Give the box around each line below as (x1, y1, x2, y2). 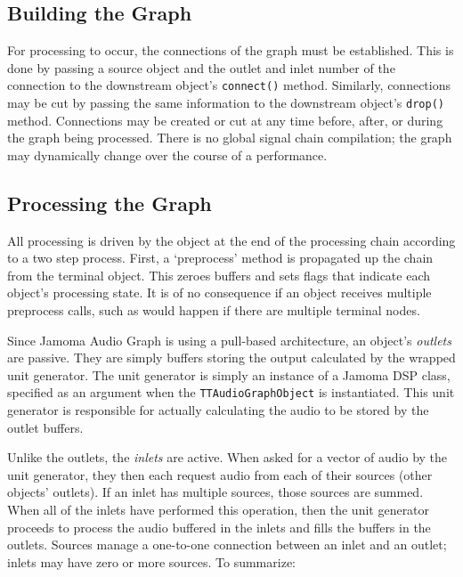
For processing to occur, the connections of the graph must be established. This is (7, 41, 454, 60)
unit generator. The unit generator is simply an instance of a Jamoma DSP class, (7, 365, 451, 384)
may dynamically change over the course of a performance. (7, 145, 328, 164)
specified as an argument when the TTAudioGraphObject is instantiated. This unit (7, 383, 455, 402)
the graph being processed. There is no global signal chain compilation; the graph (7, 128, 452, 147)
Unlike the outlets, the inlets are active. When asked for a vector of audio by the (7, 448, 448, 467)
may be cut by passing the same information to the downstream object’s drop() (7, 93, 444, 112)
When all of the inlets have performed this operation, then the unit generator (7, 500, 430, 519)
